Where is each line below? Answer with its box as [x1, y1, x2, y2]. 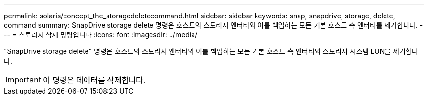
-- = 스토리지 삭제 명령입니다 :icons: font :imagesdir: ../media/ [4, 31, 198, 39]
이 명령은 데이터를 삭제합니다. [43, 75, 146, 85]
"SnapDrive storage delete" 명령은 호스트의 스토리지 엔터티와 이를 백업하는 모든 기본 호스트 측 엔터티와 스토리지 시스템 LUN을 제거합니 [4, 47, 418, 55]
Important [5, 75, 41, 84]
